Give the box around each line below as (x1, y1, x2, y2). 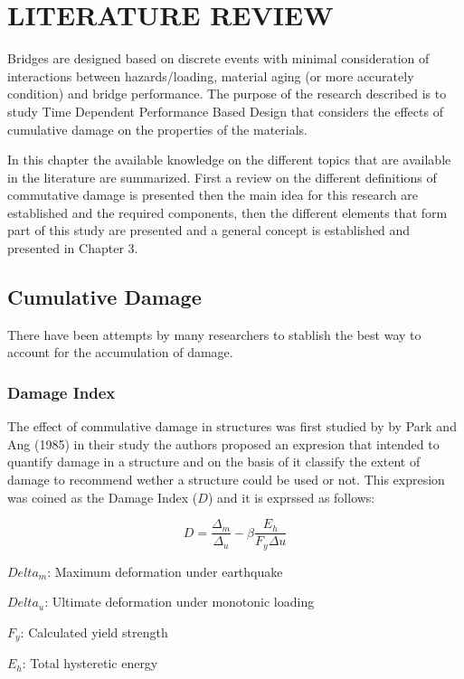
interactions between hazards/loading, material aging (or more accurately (7, 66, 414, 85)
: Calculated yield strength (20, 622, 168, 641)
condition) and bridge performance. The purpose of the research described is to (7, 84, 447, 103)
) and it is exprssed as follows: (207, 487, 375, 506)
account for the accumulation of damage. (7, 343, 233, 362)
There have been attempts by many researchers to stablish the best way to (7, 325, 421, 344)
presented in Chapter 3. (7, 239, 138, 258)
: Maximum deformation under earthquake (47, 561, 283, 580)
